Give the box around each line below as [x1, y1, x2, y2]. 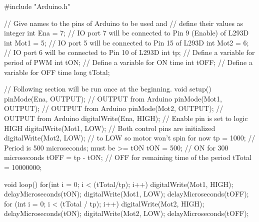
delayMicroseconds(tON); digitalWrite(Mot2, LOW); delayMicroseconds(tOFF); [4, 208, 249, 218]
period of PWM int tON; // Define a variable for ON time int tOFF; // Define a [4, 56, 252, 67]
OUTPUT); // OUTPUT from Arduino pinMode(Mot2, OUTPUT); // [4, 103, 223, 113]
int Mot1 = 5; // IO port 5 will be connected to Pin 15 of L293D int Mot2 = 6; [4, 37, 249, 47]
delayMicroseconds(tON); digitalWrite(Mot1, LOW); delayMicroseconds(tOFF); [4, 188, 249, 199]
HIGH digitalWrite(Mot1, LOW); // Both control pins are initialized [4, 122, 215, 133]
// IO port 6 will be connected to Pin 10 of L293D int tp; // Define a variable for [4, 47, 255, 57]
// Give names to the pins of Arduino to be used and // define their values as [4, 17, 243, 28]
